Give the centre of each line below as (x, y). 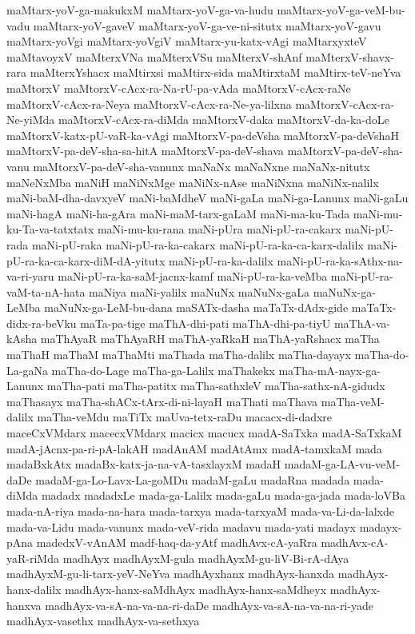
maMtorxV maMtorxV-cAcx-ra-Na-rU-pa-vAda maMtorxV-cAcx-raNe (179, 88)
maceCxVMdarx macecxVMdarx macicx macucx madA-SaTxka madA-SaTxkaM (204, 433)
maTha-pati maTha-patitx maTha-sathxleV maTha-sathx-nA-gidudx (216, 386)
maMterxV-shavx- (350, 56)
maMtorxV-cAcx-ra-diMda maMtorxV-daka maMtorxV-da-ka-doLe (223, 120)
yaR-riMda (33, 558)
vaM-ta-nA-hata (46, 291)
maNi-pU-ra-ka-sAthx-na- (340, 260)
